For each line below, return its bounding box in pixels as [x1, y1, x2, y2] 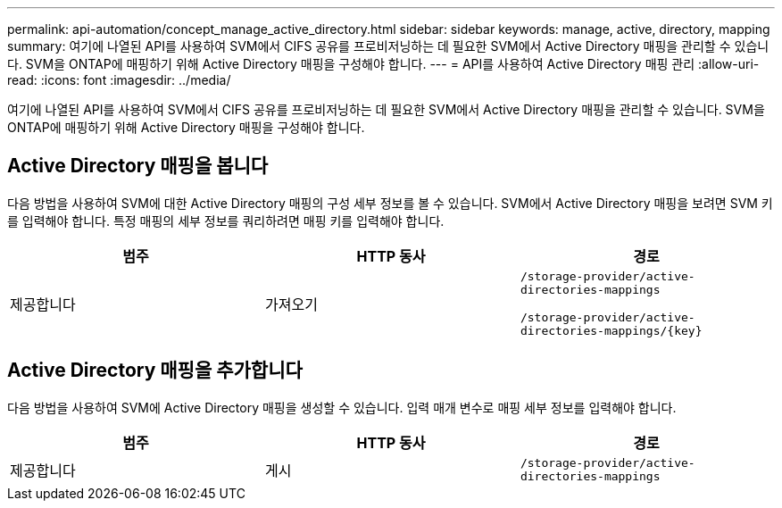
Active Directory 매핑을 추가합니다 [7, 359, 303, 382]
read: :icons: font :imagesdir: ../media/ [7, 72, 231, 87]
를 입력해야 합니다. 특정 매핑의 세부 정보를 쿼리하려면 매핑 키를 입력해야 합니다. [7, 212, 445, 229]
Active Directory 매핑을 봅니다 [7, 154, 269, 178]
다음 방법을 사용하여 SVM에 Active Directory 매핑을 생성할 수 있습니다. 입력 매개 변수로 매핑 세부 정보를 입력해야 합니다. [7, 399, 677, 415]
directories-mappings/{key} [520, 323, 703, 337]
